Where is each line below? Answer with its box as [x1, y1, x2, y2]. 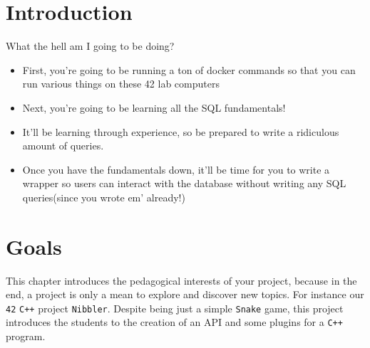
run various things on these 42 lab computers [22, 76, 220, 91]
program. [6, 329, 46, 344]
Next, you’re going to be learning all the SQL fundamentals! [22, 100, 286, 115]
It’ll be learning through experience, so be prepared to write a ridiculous [22, 124, 339, 139]
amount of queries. [22, 138, 104, 153]
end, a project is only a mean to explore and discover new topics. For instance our [6, 287, 364, 302]
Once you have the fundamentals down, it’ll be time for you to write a [22, 162, 330, 176]
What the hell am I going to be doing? [6, 38, 175, 53]
